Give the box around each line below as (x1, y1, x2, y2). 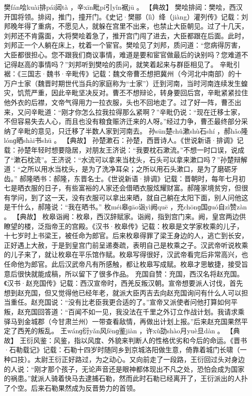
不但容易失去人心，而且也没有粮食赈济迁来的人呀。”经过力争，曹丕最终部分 (4, 116, 241, 126)
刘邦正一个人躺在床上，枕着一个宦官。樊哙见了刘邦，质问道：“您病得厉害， (4, 40, 245, 50)
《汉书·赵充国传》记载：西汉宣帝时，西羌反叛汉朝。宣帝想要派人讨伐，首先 (4, 278, 243, 288)
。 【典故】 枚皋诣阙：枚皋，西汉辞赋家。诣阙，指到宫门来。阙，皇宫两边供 (4, 211, 246, 222)
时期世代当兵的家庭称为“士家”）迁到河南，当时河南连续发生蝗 (51, 78, 248, 88)
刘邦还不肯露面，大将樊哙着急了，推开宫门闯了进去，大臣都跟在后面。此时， (4, 30, 248, 40)
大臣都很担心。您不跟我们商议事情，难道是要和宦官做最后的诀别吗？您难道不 (4, 49, 248, 59)
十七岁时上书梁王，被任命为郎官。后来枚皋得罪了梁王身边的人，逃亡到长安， (4, 230, 248, 241)
